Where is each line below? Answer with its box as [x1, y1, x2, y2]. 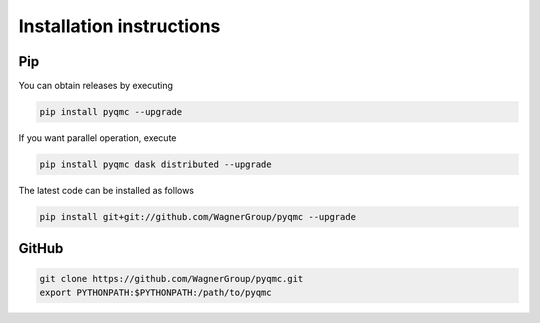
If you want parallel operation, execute [18, 132, 177, 144]
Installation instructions [18, 15, 221, 37]
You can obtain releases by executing [18, 80, 174, 92]
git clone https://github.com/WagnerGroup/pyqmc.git [39, 273, 304, 284]
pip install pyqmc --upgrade [39, 106, 183, 118]
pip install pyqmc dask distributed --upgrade [39, 159, 272, 170]
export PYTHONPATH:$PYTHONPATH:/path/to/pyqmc [39, 286, 272, 298]
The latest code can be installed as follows [18, 185, 195, 196]
